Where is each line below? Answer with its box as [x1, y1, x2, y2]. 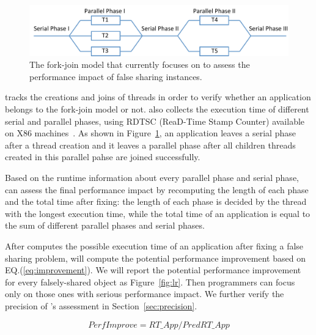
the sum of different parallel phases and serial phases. [5, 219, 205, 232]
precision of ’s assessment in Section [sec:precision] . [5, 299, 197, 312]
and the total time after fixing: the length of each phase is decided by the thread [5, 195, 307, 208]
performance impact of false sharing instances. [29, 70, 202, 83]
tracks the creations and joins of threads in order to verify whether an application [5, 90, 311, 103]
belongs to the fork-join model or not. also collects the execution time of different [5, 103, 309, 116]
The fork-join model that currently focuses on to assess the [29, 58, 250, 71]
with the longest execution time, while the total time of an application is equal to [5, 207, 310, 219]
